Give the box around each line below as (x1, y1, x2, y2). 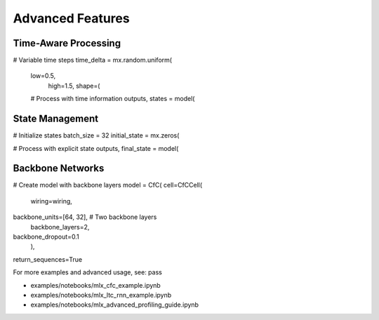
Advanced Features (13, 11, 130, 26)
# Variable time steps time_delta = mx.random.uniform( (13, 56, 172, 65)
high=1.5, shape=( (48, 81, 100, 90)
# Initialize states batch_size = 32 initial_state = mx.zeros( (13, 131, 180, 140)
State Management (13, 113, 98, 125)
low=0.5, (30, 72, 56, 80)
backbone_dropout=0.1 (13, 232, 80, 241)
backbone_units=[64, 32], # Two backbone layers (13, 213, 157, 221)
